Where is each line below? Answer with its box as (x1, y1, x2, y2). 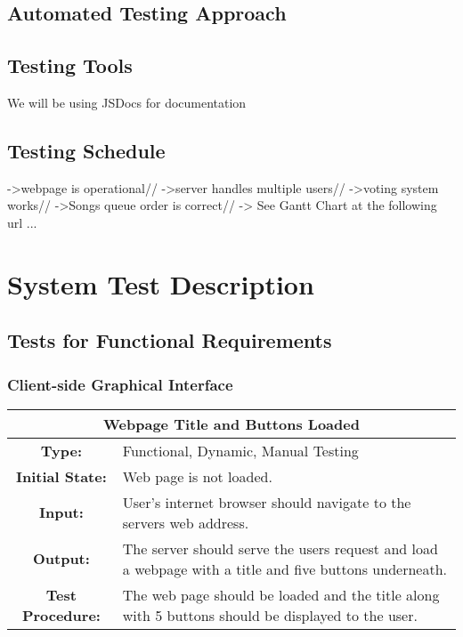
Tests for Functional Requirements (7, 327, 332, 354)
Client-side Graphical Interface (7, 373, 233, 395)
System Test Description (7, 265, 314, 302)
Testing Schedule (7, 136, 166, 164)
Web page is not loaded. (122, 465, 272, 487)
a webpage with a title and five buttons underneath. (122, 558, 447, 579)
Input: (38, 502, 84, 523)
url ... (7, 213, 37, 231)
